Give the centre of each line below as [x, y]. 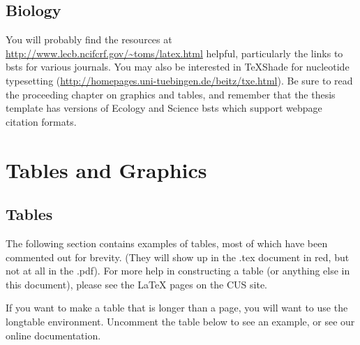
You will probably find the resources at [89, 39]
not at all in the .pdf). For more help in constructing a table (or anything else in [178, 271]
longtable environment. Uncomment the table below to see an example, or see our [180, 321]
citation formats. [41, 121]
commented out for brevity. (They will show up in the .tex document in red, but [178, 257]
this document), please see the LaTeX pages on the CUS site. [137, 284]
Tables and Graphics [106, 169]
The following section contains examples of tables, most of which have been [167, 243]
